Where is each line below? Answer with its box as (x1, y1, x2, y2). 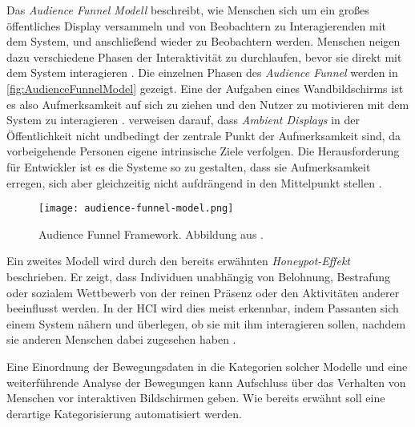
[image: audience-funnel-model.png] (38, 203, 234, 215)
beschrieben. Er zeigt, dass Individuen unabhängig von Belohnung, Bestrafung (6, 268, 391, 284)
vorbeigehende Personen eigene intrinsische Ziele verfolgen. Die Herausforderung (6, 143, 400, 159)
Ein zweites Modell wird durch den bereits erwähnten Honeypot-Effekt (6, 252, 350, 269)
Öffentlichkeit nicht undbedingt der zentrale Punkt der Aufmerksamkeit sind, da (6, 127, 401, 143)
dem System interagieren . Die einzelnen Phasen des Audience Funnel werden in (6, 64, 398, 81)
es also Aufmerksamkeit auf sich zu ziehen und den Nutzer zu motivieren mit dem (6, 95, 409, 112)
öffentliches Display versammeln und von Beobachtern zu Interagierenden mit (6, 17, 387, 34)
